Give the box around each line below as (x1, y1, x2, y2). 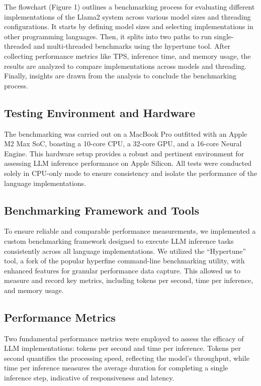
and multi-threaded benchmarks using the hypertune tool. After (33, 41, 230, 51)
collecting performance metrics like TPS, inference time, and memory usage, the (4, 50, 251, 61)
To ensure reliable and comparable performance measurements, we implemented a (4, 226, 256, 236)
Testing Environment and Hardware (4, 105, 196, 120)
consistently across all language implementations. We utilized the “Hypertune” (4, 245, 246, 256)
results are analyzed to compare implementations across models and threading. (4, 60, 247, 71)
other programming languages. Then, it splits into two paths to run (4, 31, 212, 41)
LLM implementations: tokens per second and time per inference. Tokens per (4, 343, 241, 353)
